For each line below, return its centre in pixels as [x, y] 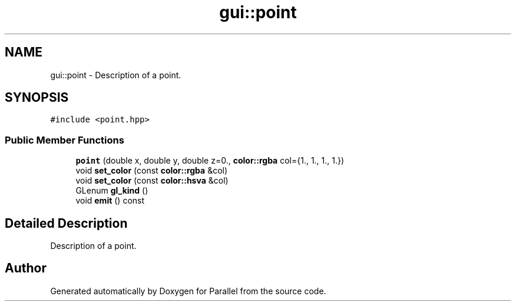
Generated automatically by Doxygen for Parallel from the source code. [188, 291]
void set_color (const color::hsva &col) [152, 181]
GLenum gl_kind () [112, 191]
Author [26, 268]
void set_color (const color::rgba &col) [152, 171]
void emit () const [110, 201]
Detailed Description [66, 223]
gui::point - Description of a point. [116, 75]
